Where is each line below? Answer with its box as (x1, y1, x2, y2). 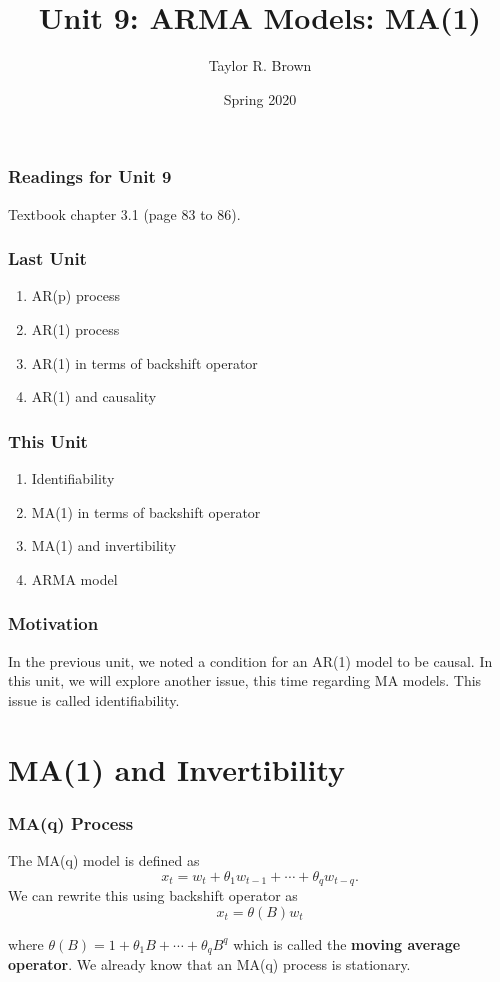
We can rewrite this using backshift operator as (8, 885, 298, 906)
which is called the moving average (233, 933, 461, 954)
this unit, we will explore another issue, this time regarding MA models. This (8, 670, 482, 691)
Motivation (8, 611, 99, 636)
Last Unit (8, 246, 87, 271)
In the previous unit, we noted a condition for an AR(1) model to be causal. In (8, 650, 493, 671)
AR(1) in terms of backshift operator (31, 352, 258, 373)
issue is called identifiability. (8, 689, 180, 710)
